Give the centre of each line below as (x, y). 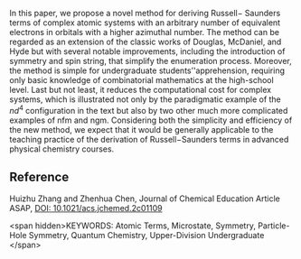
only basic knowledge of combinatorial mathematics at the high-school (141, 80)
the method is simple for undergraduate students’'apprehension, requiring (147, 70)
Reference (39, 177)
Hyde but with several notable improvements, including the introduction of (147, 51)
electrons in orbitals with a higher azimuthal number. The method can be (145, 32)
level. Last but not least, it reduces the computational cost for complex (141, 90)
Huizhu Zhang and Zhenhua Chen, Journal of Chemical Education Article (145, 199)
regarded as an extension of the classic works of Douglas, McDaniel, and (146, 42)
